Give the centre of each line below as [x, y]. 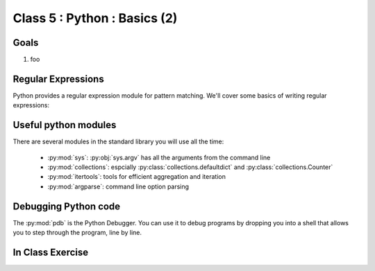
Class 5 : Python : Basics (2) [95, 18]
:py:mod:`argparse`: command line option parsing [118, 186]
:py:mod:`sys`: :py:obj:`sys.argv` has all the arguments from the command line [159, 157]
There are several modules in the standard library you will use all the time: [118, 141]
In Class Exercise [51, 252]
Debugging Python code [67, 206]
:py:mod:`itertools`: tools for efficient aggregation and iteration [136, 177]
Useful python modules [65, 125]
